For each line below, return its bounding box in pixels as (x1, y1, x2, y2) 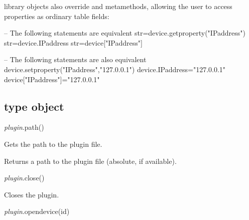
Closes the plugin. (4, 189, 59, 199)
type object (4, 98, 64, 114)
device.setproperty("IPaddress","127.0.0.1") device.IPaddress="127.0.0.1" (4, 64, 226, 74)
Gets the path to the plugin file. (4, 138, 102, 149)
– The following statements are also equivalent (4, 54, 147, 65)
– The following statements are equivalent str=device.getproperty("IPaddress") (4, 28, 246, 38)
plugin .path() (4, 122, 44, 132)
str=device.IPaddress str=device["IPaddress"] (4, 37, 143, 48)
